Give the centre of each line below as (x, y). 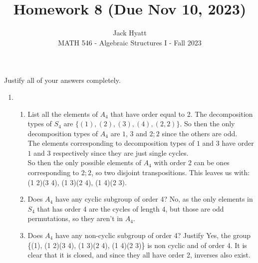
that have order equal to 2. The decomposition (182, 114)
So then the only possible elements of (84, 162)
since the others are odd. (200, 133)
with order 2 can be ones (192, 162)
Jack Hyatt (130, 33)
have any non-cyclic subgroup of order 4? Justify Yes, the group (153, 235)
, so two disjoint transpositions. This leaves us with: (170, 172)
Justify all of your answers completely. (62, 80)
